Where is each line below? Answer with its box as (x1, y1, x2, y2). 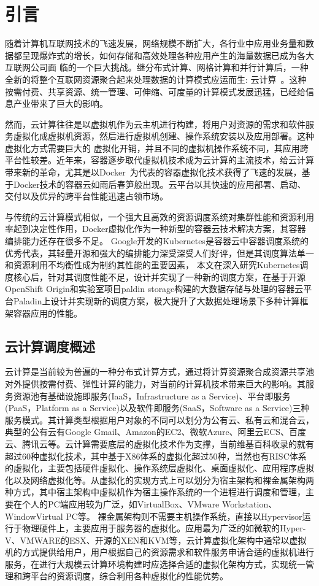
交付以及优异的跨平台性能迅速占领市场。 (5, 190, 168, 202)
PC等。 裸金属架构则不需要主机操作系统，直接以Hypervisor (66, 509, 302, 522)
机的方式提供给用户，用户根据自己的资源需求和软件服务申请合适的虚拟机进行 (5, 546, 314, 558)
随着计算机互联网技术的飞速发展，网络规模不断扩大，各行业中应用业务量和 (5, 37, 306, 50)
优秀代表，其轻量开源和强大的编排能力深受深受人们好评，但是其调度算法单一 (5, 246, 314, 259)
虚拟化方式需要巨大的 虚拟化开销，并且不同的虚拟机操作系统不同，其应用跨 (5, 141, 309, 154)
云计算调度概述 (5, 336, 95, 355)
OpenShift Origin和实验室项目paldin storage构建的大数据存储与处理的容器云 (5, 282, 304, 295)
